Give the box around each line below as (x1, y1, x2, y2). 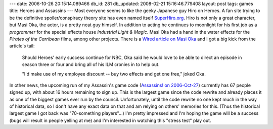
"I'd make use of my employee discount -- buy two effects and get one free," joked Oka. (22, 71, 206, 77)
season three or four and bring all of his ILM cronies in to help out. (22, 61, 160, 68)
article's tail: (9, 43, 35, 49)
